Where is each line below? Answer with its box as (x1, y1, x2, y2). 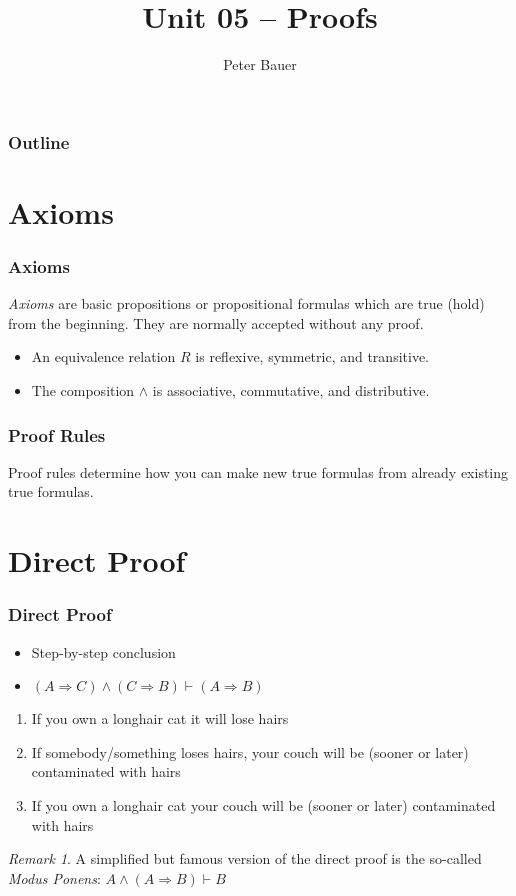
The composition (31, 380, 135, 401)
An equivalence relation (31, 346, 176, 367)
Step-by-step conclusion (31, 641, 176, 662)
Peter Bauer (223, 54, 297, 75)
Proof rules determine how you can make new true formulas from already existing (8, 461, 509, 482)
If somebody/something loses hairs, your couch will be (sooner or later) (31, 741, 469, 762)
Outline (8, 129, 70, 154)
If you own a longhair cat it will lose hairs (31, 708, 289, 729)
